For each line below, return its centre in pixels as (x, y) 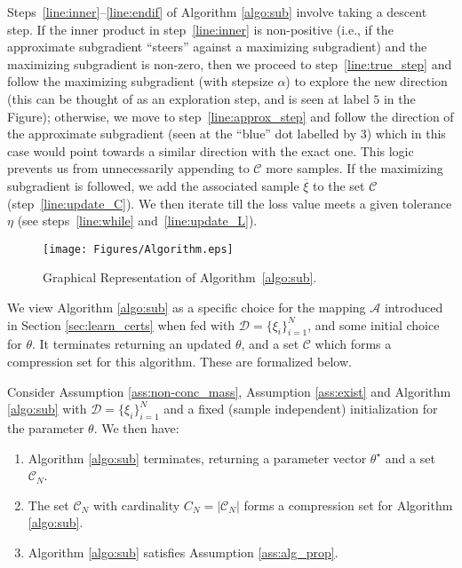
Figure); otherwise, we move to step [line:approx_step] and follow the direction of (231, 116)
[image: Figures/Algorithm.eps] (138, 249)
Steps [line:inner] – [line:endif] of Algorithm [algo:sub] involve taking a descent (217, 12)
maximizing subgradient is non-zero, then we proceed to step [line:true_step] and (230, 63)
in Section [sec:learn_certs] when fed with (121, 324)
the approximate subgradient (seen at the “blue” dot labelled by (182, 134)
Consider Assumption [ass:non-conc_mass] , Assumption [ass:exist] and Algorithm (229, 391)
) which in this (406, 134)
